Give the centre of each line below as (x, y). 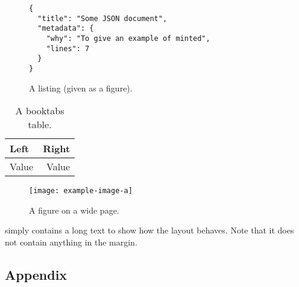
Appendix (36, 275)
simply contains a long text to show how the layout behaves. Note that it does (149, 230)
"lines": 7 (68, 48)
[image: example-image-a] (81, 191)
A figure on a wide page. (74, 210)
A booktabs (40, 111)
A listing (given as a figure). (81, 88)
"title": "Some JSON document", (102, 18)
